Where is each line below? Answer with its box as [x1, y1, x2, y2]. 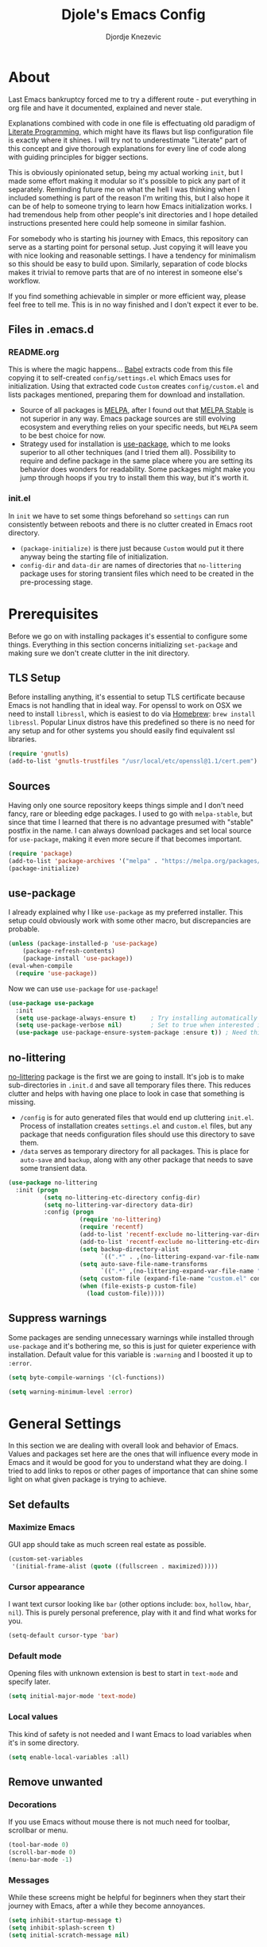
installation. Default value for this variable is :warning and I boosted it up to [8, 1350, 253, 1359]
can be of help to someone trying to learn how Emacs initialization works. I [8, 201, 253, 211]
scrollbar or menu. [8, 1825, 68, 1835]
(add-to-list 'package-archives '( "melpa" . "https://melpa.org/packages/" [8, 857, 265, 865]
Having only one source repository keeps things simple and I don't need [8, 800, 244, 810]
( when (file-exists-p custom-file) [79, 1282, 197, 1290]
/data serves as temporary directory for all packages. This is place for [19, 1146, 250, 1156]
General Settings [8, 1414, 122, 1432]
